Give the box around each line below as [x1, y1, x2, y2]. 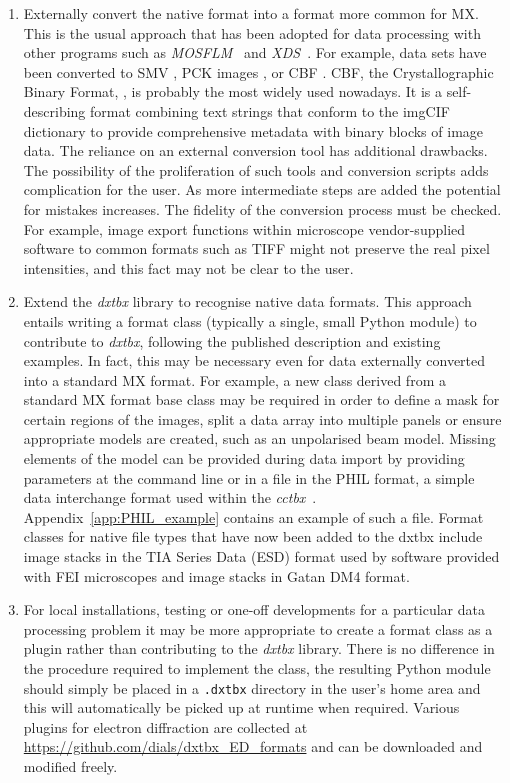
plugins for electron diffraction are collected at [23, 716, 308, 737]
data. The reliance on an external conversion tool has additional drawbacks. [23, 140, 488, 161]
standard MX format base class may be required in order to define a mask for [23, 389, 500, 410]
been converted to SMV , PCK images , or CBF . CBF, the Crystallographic [23, 61, 494, 82]
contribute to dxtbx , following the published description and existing [23, 330, 441, 351]
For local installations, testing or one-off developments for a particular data [23, 599, 485, 620]
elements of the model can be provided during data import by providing [23, 448, 465, 469]
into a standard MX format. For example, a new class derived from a [23, 369, 446, 390]
